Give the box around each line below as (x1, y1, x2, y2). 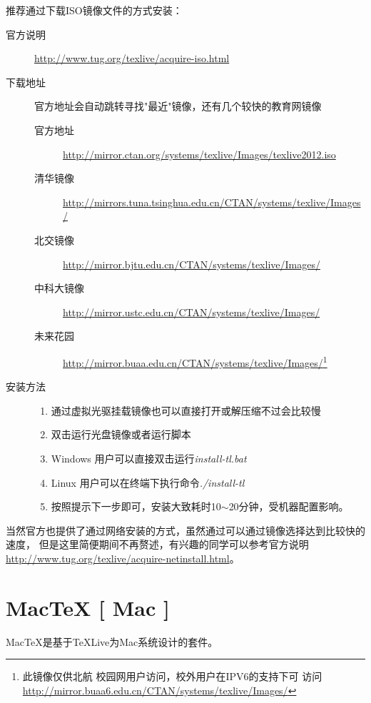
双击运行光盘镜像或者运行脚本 (51, 427, 191, 442)
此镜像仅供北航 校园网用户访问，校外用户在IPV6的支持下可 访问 (22, 669, 322, 684)
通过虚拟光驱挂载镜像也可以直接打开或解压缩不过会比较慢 (51, 403, 321, 418)
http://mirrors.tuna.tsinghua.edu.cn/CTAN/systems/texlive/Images (63, 194, 361, 209)
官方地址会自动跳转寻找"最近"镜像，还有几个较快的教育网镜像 (34, 98, 322, 113)
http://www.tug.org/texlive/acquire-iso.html (34, 51, 230, 66)
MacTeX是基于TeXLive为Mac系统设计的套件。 (6, 634, 218, 649)
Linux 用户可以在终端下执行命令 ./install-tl (51, 475, 245, 490)
